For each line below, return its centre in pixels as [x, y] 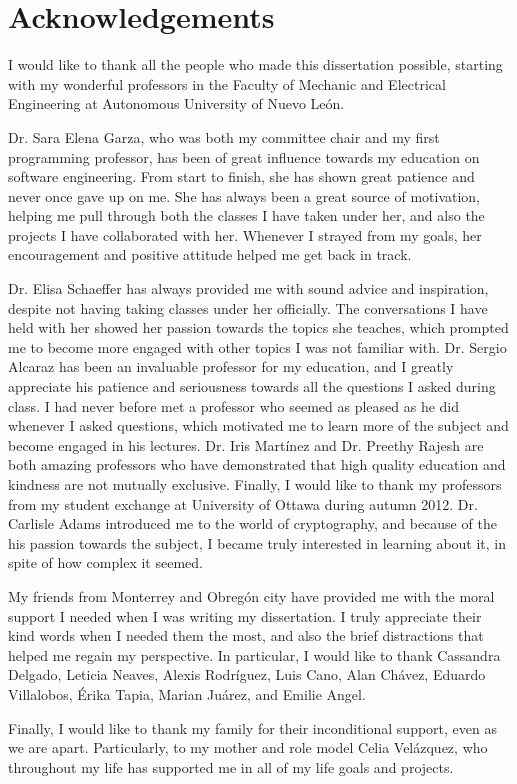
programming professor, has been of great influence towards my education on [244, 156]
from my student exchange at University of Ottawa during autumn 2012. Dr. [243, 503]
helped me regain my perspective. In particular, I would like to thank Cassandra [254, 654]
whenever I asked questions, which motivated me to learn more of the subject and [258, 425]
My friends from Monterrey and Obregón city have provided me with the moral [251, 595]
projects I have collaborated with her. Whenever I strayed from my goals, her [245, 234]
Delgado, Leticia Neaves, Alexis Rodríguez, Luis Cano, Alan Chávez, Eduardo [247, 674]
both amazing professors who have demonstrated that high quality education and [257, 464]
